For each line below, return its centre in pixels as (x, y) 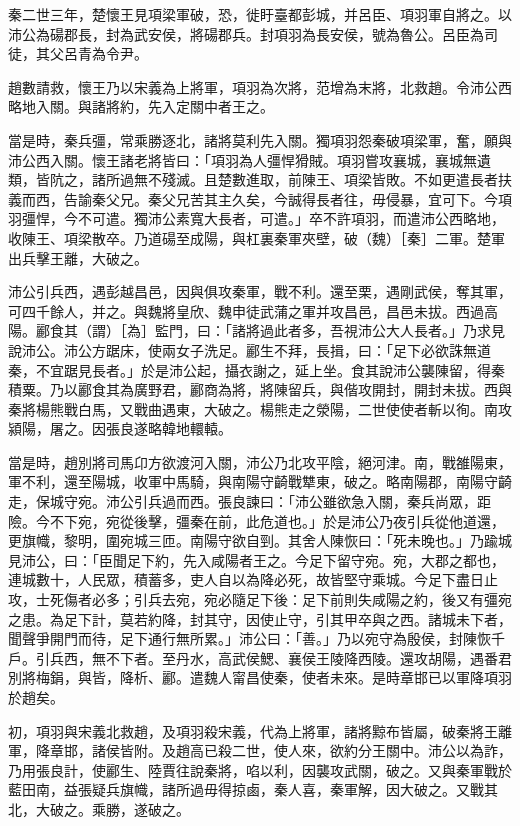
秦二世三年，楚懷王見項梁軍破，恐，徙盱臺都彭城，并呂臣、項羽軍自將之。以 (260, 14)
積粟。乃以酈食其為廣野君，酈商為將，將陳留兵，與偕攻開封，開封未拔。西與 (260, 389)
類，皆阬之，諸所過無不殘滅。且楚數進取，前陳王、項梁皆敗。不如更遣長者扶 (260, 179)
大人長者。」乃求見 (445, 330)
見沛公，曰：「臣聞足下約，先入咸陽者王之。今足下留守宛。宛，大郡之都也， (256, 559)
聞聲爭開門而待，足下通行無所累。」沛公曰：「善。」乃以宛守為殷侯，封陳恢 (249, 638)
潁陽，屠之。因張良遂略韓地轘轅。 (120, 428)
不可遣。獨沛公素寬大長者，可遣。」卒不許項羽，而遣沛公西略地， (291, 218)
